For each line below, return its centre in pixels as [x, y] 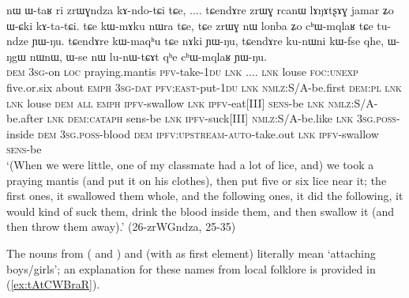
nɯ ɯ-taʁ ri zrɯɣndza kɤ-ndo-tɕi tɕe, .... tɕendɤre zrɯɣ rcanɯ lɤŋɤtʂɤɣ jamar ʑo [200, 9]
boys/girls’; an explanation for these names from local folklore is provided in [191, 268]
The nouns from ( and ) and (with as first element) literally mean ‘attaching [191, 253]
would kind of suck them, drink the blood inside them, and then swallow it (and [201, 211]
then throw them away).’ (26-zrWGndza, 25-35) [121, 226]
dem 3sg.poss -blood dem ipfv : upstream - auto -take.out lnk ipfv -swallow [208, 133]
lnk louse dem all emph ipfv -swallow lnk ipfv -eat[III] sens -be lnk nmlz [179, 102]
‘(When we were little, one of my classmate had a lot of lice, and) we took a [190, 164]
